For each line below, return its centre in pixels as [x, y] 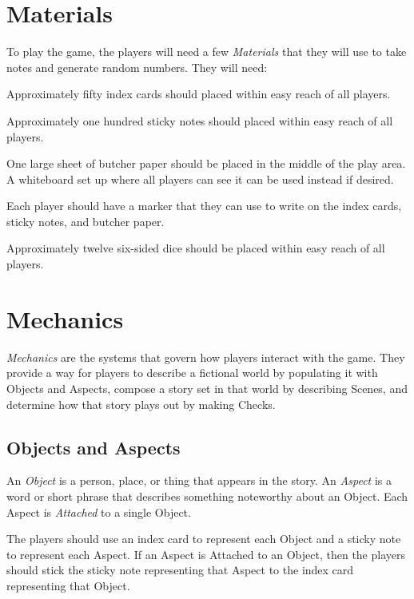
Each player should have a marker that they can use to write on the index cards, [204, 206]
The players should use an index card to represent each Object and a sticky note [204, 539]
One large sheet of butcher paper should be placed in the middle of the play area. [206, 163]
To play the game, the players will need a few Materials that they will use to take [207, 52]
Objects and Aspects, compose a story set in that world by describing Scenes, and [207, 388]
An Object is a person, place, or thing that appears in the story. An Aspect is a [199, 480]
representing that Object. [68, 585]
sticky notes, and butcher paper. [86, 221]
